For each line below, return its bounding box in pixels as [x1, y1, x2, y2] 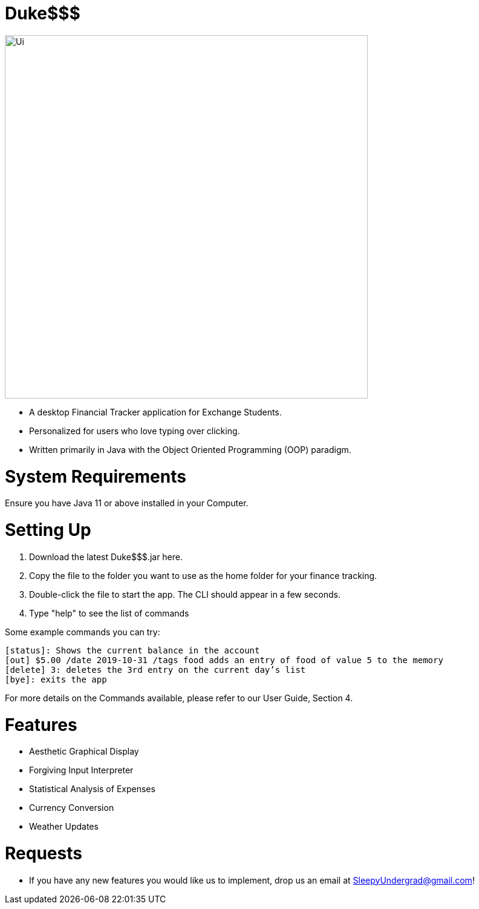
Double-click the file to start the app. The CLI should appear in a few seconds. [29, 589, 341, 600]
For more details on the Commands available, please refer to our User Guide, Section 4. [5, 692, 353, 703]
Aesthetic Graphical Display [29, 746, 139, 757]
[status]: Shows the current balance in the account [5, 645, 260, 655]
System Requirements [5, 466, 186, 487]
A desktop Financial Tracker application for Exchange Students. [29, 406, 282, 417]
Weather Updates [29, 821, 99, 832]
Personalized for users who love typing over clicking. [29, 425, 240, 436]
